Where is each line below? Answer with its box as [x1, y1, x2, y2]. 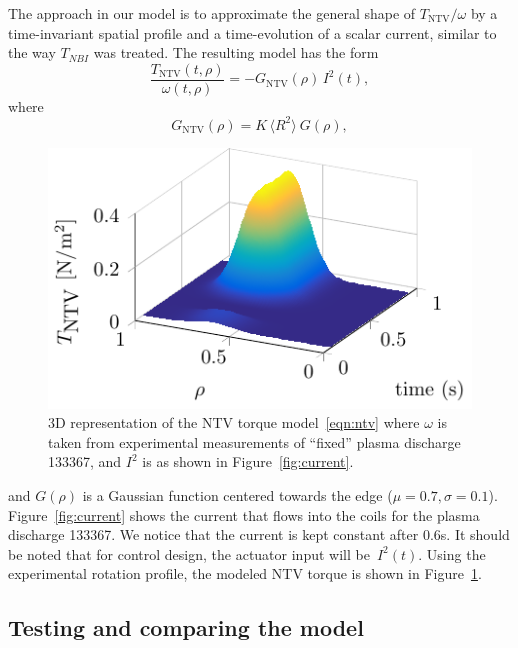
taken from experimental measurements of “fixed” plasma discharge [48, 431, 461, 452]
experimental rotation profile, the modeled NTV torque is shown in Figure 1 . [8, 563, 482, 584]
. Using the [418, 543, 486, 564]
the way [8, 42, 56, 63]
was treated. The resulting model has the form [93, 42, 379, 63]
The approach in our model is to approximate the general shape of [8, 3, 416, 23]
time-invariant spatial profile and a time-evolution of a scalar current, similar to [8, 22, 497, 43]
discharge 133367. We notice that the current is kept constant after [8, 524, 419, 545]
